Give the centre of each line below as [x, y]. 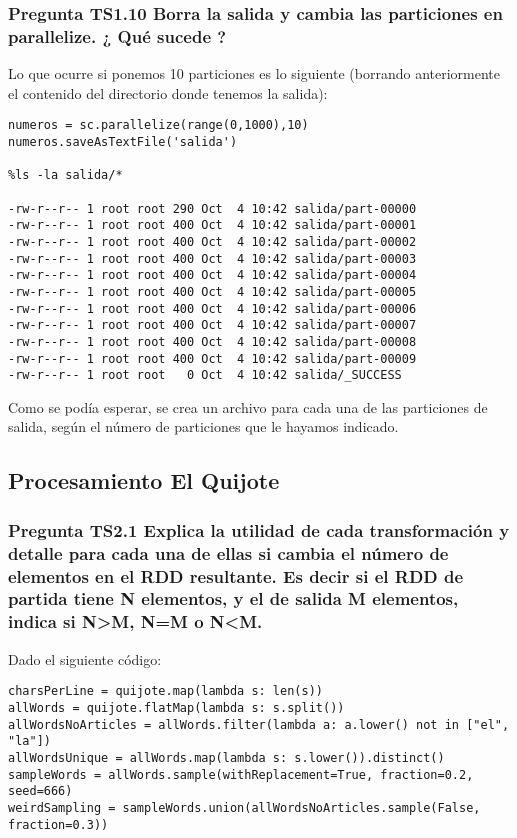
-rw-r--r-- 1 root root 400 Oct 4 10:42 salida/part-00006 [212, 308]
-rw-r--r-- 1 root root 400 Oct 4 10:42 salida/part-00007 [212, 325]
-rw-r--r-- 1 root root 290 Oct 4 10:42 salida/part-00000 [212, 208]
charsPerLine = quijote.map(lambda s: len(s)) [165, 691]
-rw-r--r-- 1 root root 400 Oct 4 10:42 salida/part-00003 [212, 258]
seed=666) [40, 791]
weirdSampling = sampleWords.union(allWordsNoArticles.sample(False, [244, 807]
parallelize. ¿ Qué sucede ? [117, 35]
